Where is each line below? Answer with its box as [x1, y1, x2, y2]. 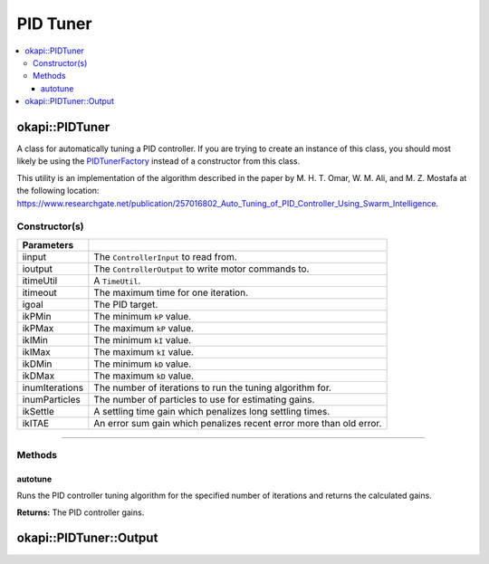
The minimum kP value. [93, 310, 192, 322]
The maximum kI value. [93, 345, 195, 358]
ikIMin [22, 333, 49, 346]
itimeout [22, 286, 58, 299]
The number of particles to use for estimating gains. [93, 393, 315, 406]
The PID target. [93, 298, 158, 311]
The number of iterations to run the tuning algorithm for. [93, 381, 332, 394]
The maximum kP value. [93, 321, 195, 334]
